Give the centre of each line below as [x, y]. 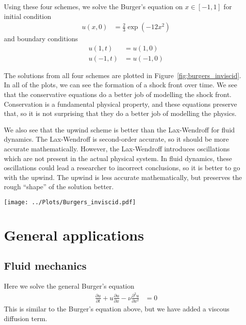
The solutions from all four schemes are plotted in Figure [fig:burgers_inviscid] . [123, 75]
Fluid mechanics [45, 266]
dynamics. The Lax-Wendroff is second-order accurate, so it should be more [116, 139]
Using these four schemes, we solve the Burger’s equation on [93, 6]
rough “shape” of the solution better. [59, 187]
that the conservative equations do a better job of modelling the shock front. [118, 94]
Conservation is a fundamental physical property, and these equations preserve [121, 104]
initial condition [28, 16]
